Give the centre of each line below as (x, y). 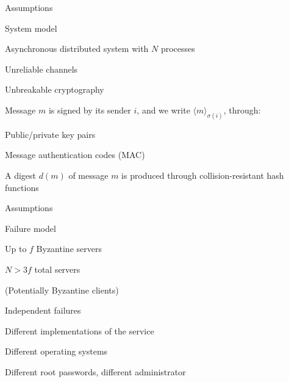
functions (22, 187)
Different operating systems (56, 351)
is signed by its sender (90, 110)
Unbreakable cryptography (55, 89)
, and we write (163, 110)
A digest (21, 175)
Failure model (30, 228)
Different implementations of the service (80, 330)
